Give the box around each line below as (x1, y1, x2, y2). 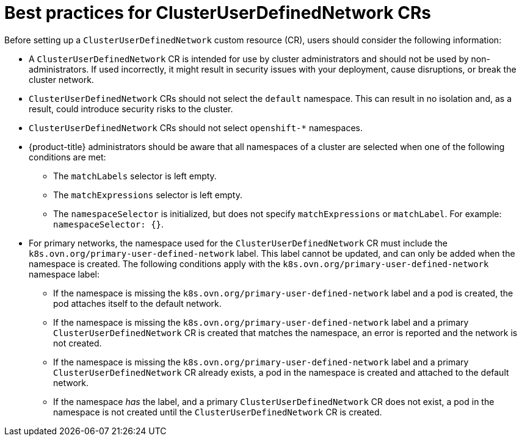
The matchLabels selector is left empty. (53, 170, 217, 181)
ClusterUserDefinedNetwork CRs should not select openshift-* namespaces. (29, 122, 363, 133)
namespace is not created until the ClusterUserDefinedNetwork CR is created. (53, 406, 382, 417)
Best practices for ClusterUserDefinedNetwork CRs (4, 2, 431, 23)
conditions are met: (29, 151, 106, 162)
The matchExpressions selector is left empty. (53, 189, 242, 200)
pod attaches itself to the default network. (53, 298, 222, 309)
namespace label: (29, 268, 100, 279)
